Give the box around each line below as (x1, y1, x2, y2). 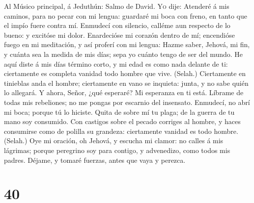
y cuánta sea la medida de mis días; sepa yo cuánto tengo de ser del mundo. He (4, 49, 243, 59)
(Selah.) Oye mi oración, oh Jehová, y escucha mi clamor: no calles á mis (4, 135, 224, 146)
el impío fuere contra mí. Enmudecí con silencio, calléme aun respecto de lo (4, 20, 230, 30)
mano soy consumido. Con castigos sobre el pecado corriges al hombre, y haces (4, 116, 241, 127)
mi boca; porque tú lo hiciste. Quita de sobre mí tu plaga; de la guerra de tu (4, 106, 235, 117)
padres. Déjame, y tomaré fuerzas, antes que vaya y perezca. (4, 154, 186, 165)
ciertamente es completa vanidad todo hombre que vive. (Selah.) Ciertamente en (4, 68, 246, 78)
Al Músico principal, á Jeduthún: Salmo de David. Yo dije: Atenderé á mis (4, 1, 229, 11)
